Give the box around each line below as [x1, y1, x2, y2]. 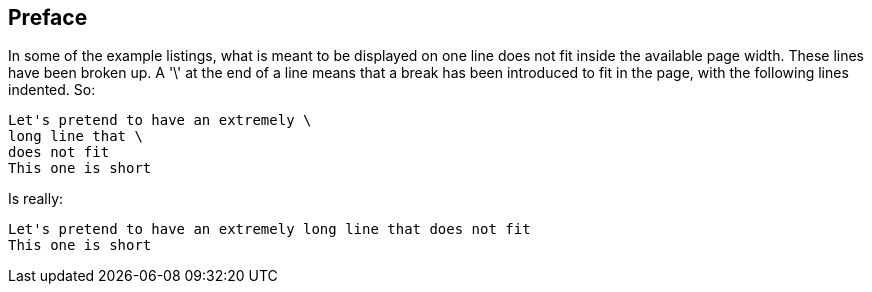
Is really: [8, 190, 64, 208]
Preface [8, 5, 88, 30]
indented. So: [8, 81, 96, 99]
